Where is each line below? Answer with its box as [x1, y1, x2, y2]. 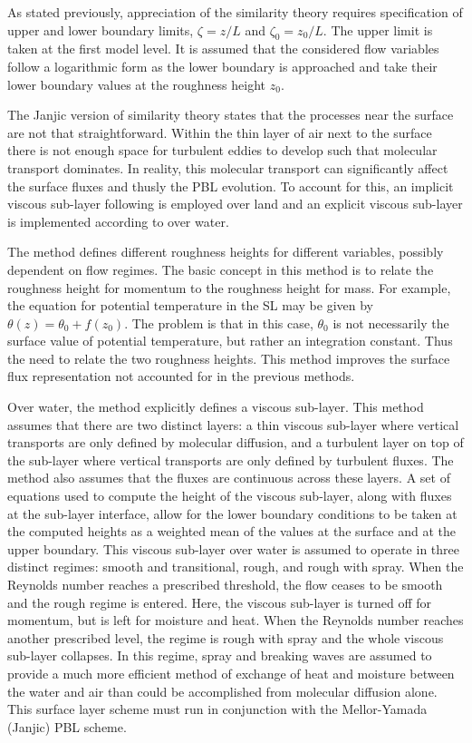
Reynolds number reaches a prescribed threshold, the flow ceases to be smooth [7, 575, 443, 594]
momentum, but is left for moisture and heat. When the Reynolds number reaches [7, 611, 464, 630]
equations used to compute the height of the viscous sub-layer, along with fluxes [7, 486, 452, 505]
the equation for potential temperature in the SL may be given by [7, 296, 373, 315]
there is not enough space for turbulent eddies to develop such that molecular [7, 141, 438, 160]
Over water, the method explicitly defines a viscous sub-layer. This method [7, 397, 424, 416]
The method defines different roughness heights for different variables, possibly [7, 242, 444, 261]
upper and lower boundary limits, [7, 20, 194, 39]
